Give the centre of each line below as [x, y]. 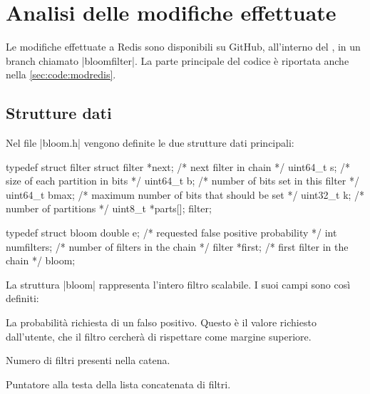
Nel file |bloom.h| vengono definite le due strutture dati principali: [150, 143]
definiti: [22, 298]
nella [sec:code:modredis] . [61, 74]
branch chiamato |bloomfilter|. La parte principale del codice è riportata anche [178, 60]
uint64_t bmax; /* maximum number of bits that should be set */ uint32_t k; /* [185, 194]
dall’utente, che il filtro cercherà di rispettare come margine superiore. [159, 336]
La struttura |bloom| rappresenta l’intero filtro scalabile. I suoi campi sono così [178, 284]
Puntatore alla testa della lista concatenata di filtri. [118, 384]
